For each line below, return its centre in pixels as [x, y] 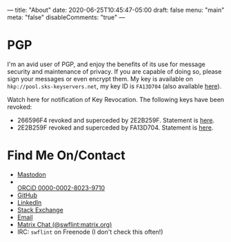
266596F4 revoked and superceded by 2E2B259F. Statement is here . [116, 120]
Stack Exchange [40, 210]
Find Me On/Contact [66, 155]
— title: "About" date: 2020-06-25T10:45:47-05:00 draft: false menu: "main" [116, 10]
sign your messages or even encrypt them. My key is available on [100, 79]
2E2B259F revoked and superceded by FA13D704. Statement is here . [115, 128]
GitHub [27, 195]
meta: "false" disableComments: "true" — [66, 17]
